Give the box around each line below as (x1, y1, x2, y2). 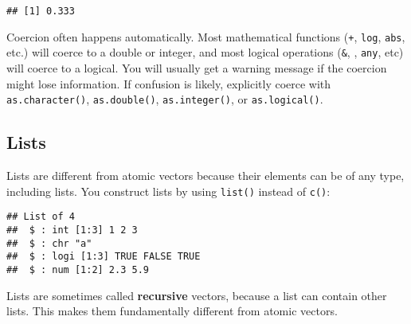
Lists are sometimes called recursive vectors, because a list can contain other (6, 287, 387, 303)
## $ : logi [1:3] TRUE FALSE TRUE (6, 251, 201, 263)
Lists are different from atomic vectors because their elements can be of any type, (6, 167, 405, 184)
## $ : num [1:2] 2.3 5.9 (6, 263, 149, 275)
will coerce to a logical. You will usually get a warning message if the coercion (6, 59, 387, 76)
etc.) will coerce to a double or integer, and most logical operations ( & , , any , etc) (6, 44, 404, 61)
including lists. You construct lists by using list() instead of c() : (6, 182, 331, 199)
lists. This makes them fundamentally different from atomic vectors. (6, 303, 338, 319)
